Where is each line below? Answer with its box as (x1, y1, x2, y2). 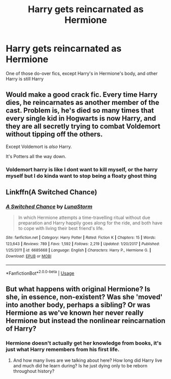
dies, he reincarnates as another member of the (6, 98, 159, 107)
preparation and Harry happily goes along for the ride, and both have (18, 220, 163, 226)
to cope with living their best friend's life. (18, 225, 104, 232)
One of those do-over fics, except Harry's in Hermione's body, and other (6, 70, 158, 77)
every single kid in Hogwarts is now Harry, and (6, 114, 156, 123)
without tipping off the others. (6, 130, 103, 139)
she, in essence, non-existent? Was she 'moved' (6, 293, 163, 301)
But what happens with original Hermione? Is (6, 285, 151, 293)
